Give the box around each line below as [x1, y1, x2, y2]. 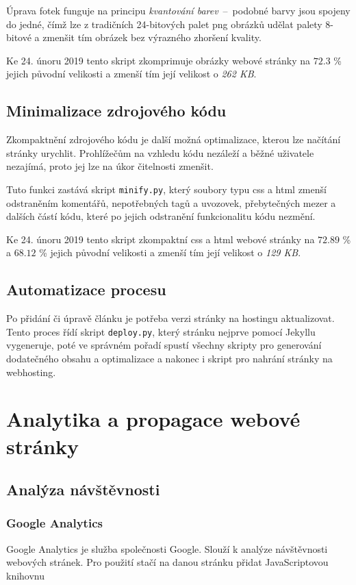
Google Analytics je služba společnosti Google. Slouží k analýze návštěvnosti [6, 541, 328, 556]
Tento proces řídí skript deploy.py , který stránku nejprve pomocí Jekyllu [6, 324, 316, 338]
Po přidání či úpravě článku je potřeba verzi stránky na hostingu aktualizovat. [6, 311, 335, 325]
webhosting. [6, 364, 56, 379]
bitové [6, 30, 31, 45]
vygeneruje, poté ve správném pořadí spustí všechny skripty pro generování [6, 338, 322, 352]
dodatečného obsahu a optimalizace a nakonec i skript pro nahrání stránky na [6, 351, 333, 366]
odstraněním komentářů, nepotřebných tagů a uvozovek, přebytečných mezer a [6, 195, 336, 210]
